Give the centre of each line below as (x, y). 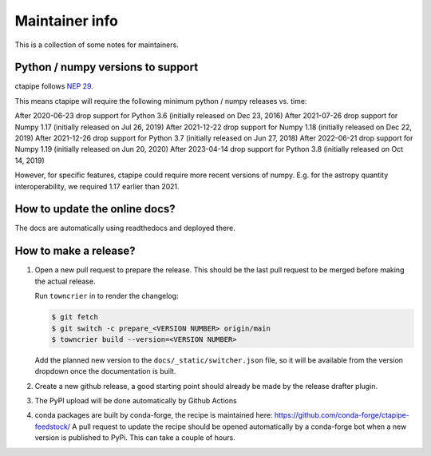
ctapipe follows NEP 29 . (54, 86)
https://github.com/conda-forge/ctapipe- (342, 415)
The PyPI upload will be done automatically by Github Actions (136, 401)
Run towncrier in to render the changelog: (107, 296)
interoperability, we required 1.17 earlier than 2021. (97, 186)
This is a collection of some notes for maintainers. (97, 45)
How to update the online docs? (95, 209)
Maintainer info (67, 21)
